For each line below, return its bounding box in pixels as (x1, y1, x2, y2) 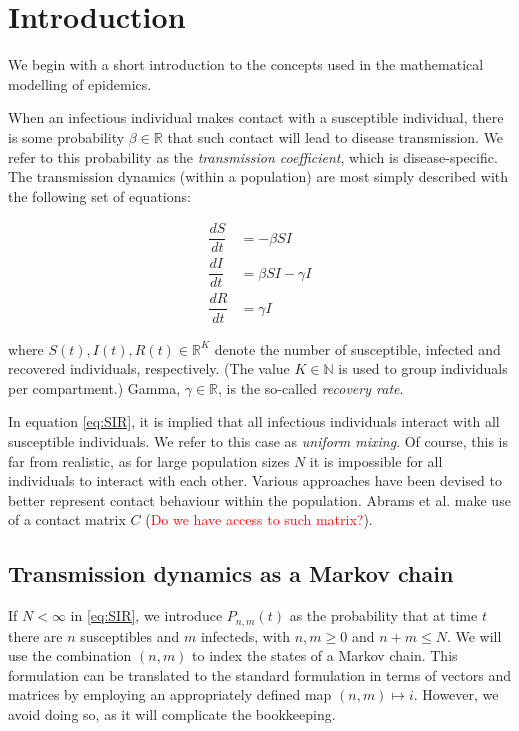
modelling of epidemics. (8, 73, 152, 94)
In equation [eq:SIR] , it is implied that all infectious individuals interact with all (8, 411, 500, 432)
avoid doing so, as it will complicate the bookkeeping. (8, 703, 336, 724)
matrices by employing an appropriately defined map (8, 684, 332, 705)
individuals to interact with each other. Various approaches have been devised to (8, 470, 502, 491)
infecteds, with (200, 625, 291, 646)
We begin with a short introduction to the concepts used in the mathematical (8, 54, 484, 75)
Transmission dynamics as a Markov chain (8, 558, 454, 589)
